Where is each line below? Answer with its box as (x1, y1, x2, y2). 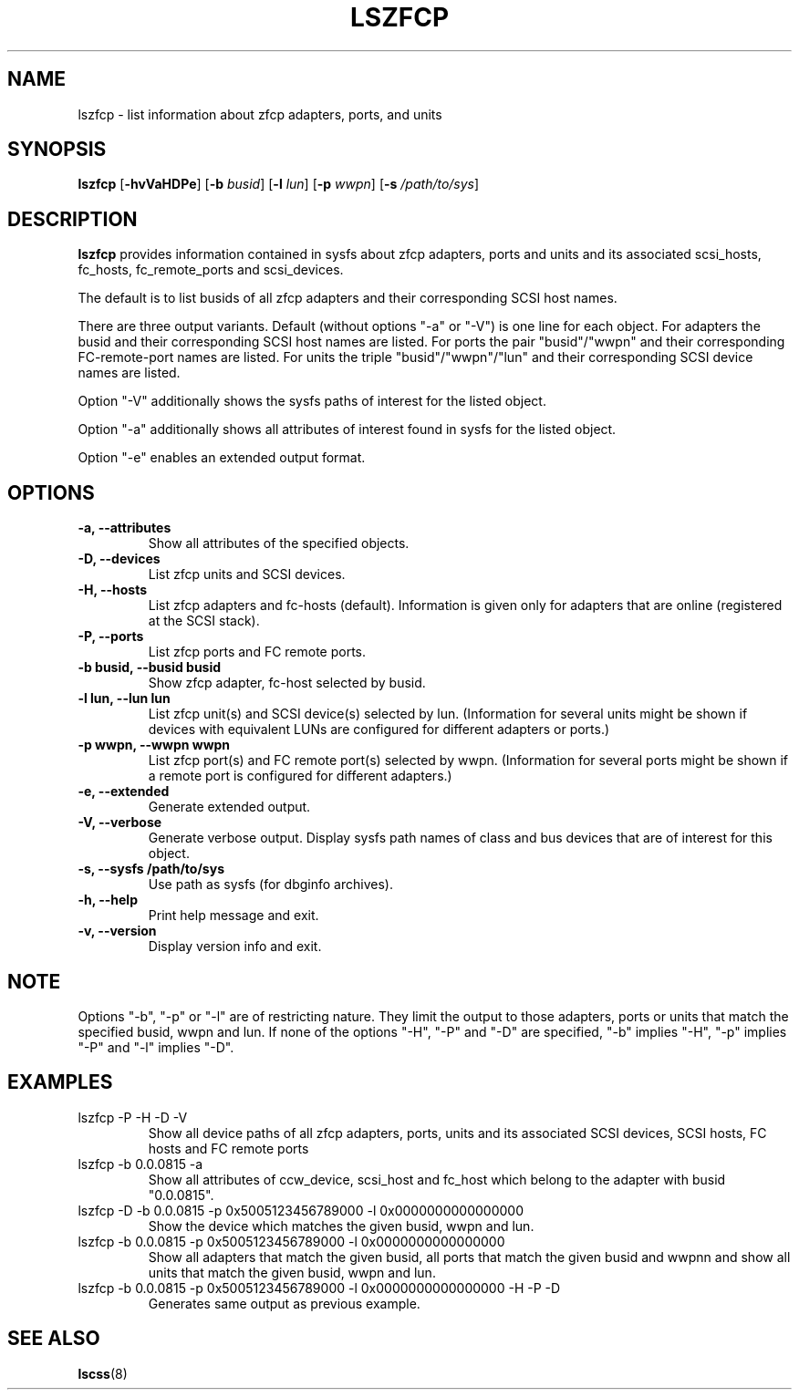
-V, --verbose (78, 814, 162, 831)
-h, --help (78, 892, 138, 908)
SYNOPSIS (7, 138, 107, 161)
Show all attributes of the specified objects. (148, 535, 410, 552)
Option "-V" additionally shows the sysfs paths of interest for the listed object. (78, 393, 546, 409)
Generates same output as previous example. (148, 1295, 420, 1311)
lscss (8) (78, 1365, 128, 1381)
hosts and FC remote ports (148, 1140, 309, 1156)
